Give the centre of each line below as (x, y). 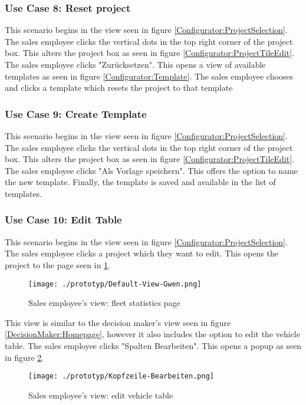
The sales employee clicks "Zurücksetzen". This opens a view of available (135, 64)
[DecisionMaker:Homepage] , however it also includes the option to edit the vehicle (152, 334)
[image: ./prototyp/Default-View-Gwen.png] (115, 284)
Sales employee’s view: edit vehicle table (101, 395)
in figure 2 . (24, 357)
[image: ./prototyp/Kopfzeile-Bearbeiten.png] (121, 376)
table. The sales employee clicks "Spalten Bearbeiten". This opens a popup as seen (153, 345)
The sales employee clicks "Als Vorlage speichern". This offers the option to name (151, 170)
